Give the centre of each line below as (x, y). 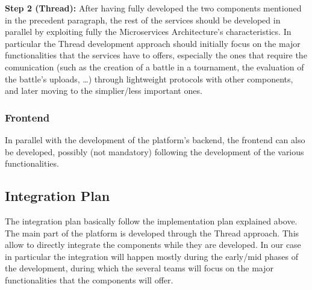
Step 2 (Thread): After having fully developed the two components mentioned (153, 8)
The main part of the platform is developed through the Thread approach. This (152, 233)
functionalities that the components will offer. (89, 279)
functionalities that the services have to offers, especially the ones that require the (156, 55)
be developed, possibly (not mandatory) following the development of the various (154, 151)
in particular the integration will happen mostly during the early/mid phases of (151, 256)
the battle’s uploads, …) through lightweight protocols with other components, (149, 79)
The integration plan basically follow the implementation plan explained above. (151, 221)
